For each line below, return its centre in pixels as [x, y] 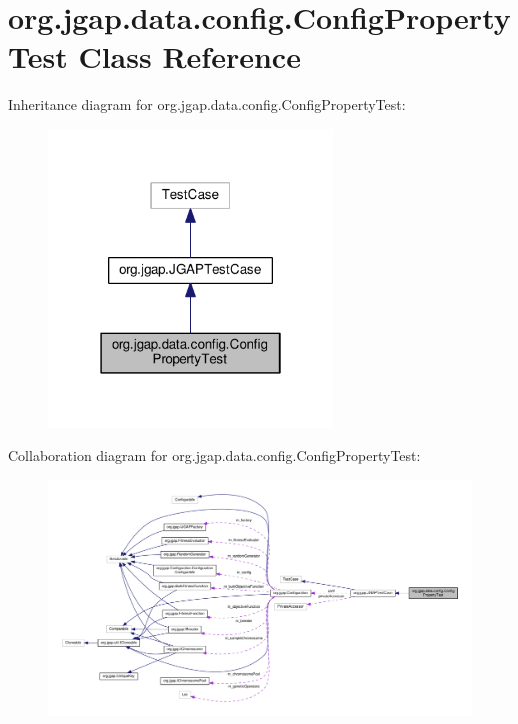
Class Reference [189, 56]
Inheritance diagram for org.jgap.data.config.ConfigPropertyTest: [207, 104]
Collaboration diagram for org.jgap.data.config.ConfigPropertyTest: [214, 455]
